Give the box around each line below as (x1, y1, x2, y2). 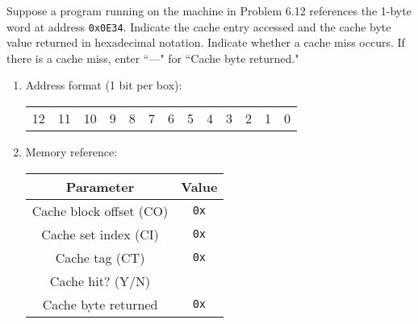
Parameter (65, 177, 135, 196)
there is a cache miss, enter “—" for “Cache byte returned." (6, 49, 299, 66)
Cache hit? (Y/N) (49, 271, 151, 290)
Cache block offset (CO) (31, 201, 169, 220)
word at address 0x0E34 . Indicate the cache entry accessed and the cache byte (6, 18, 391, 35)
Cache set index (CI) (41, 224, 159, 243)
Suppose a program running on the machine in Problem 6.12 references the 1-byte (6, 2, 412, 19)
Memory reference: (25, 143, 118, 160)
